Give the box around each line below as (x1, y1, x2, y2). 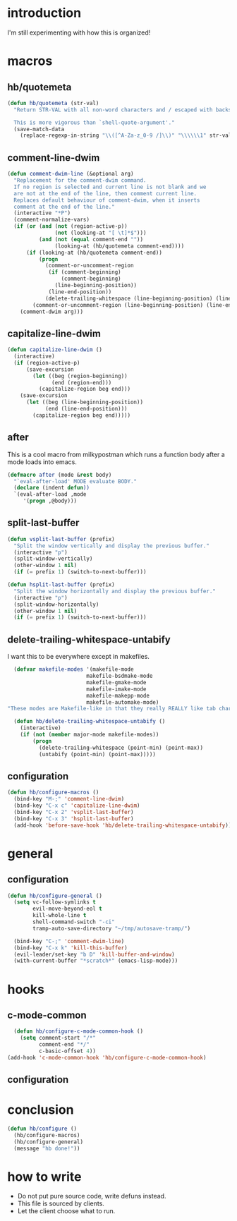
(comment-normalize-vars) (13, 217, 90, 224)
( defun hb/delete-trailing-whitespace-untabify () (13, 718, 166, 725)
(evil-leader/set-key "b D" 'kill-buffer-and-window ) (13, 951, 175, 958)
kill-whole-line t (32, 912, 87, 919)
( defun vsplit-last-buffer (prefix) (7, 535, 115, 542)
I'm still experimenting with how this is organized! (7, 28, 151, 37)
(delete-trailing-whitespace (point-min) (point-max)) (38, 744, 203, 751)
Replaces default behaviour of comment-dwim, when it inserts (13, 196, 200, 204)
